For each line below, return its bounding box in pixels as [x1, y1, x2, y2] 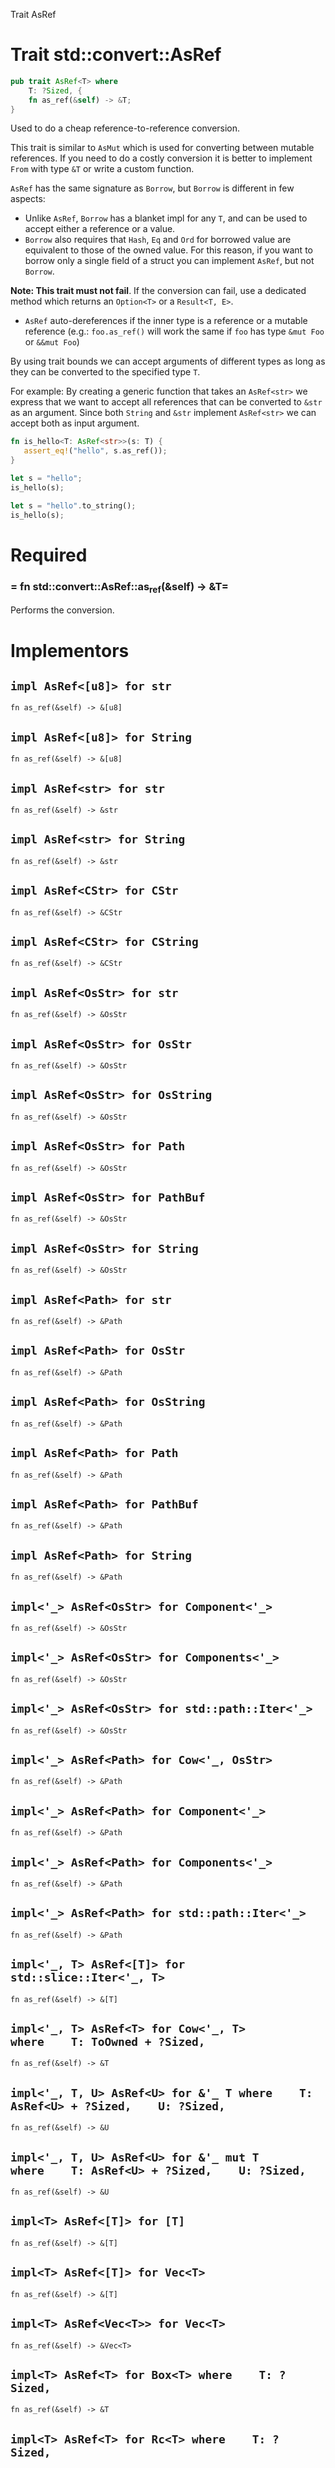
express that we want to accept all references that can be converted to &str [10, 396, 323, 408]
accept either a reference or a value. [24, 223, 176, 235]
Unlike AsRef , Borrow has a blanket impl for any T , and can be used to [24, 212, 308, 224]
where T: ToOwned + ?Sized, [10, 2035, 206, 2049]
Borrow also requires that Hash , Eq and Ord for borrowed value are [24, 234, 292, 246]
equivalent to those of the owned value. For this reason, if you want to [24, 244, 313, 256]
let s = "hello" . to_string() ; [10, 500, 137, 511]
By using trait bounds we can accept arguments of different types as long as [10, 355, 326, 368]
